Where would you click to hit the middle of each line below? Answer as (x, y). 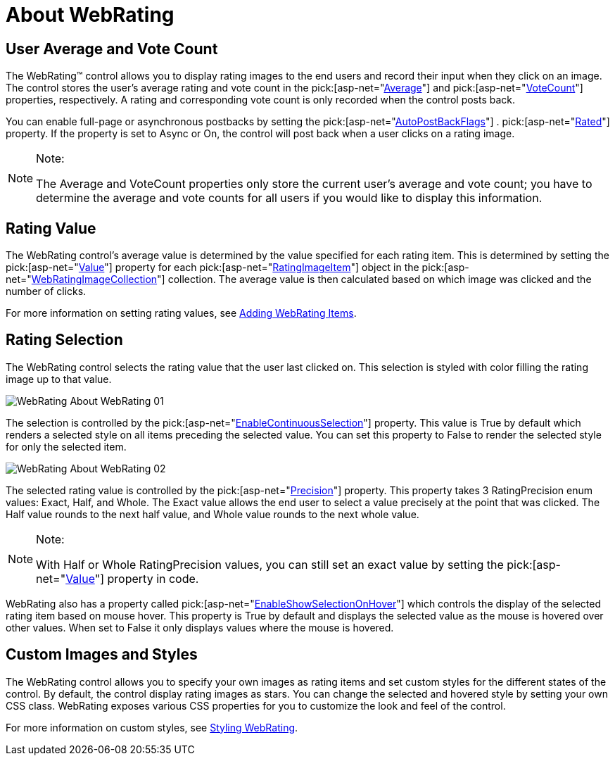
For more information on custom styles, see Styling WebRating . (152, 727)
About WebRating (90, 15)
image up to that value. (59, 379)
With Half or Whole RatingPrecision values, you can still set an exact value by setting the (270, 564)
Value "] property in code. (132, 578)
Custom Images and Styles (102, 655)
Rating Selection (64, 340)
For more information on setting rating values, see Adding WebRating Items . (181, 313)
